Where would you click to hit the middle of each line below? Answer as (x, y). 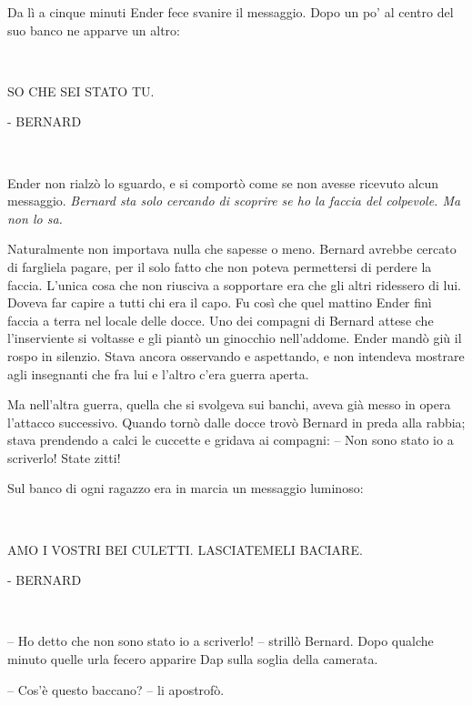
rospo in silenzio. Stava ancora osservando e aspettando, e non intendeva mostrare (236, 355)
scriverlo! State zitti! (64, 457)
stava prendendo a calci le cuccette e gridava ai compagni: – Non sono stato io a (231, 440)
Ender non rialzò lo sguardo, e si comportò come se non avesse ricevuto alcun (223, 182)
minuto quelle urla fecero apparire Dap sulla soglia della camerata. (193, 659)
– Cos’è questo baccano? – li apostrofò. (116, 689)
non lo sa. (35, 218)
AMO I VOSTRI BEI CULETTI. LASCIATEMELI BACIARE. (185, 549)
